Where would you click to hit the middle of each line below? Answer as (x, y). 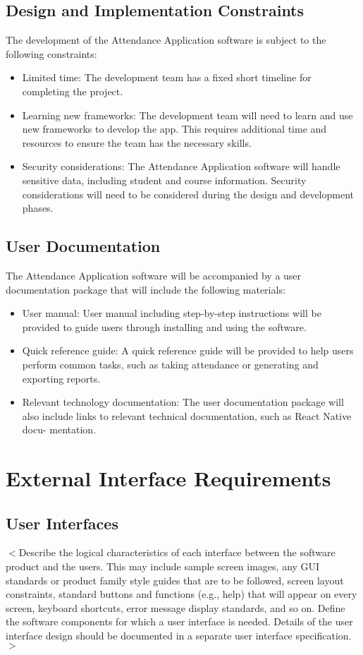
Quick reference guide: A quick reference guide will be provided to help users (188, 350)
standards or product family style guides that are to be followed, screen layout (175, 580)
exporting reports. (61, 378)
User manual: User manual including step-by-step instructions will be (172, 313)
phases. (38, 208)
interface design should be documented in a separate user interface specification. (179, 636)
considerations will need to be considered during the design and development (188, 194)
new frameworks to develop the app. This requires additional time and (174, 129)
